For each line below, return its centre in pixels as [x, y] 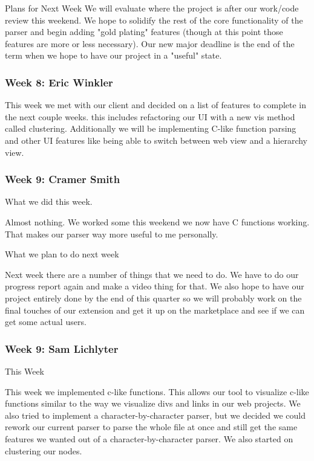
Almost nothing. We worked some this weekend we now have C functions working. [157, 221]
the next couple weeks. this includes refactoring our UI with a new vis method [150, 116]
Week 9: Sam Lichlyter [62, 348]
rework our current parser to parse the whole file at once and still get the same [151, 427]
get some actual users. [46, 322]
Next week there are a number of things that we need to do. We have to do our [152, 274]
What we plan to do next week [62, 254]
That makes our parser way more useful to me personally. [112, 234]
